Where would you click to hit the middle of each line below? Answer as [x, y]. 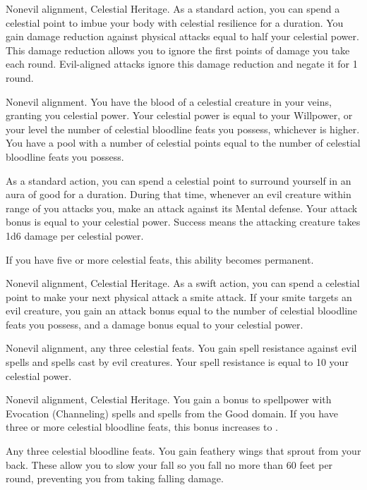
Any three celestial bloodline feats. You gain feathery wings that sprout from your [183, 451]
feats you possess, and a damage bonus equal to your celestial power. [155, 324]
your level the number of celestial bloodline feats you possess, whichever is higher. [183, 129]
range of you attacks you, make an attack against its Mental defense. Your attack [182, 208]
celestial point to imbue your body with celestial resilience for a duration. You [175, 22]
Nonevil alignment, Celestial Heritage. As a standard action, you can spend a [173, 8]
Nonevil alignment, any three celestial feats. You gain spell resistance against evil [181, 348]
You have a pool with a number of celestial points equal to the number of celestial [183, 143]
